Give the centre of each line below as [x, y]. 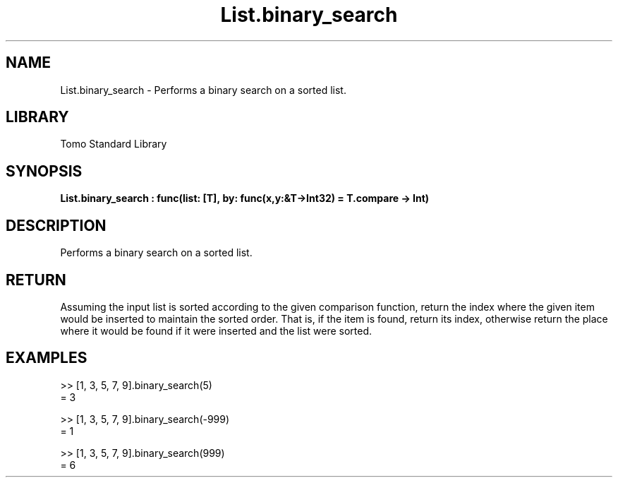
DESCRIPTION [56, 225]
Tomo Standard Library [114, 144]
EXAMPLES [47, 358]
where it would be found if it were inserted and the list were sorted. [216, 330]
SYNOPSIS [44, 171]
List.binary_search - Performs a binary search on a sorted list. [203, 90]
